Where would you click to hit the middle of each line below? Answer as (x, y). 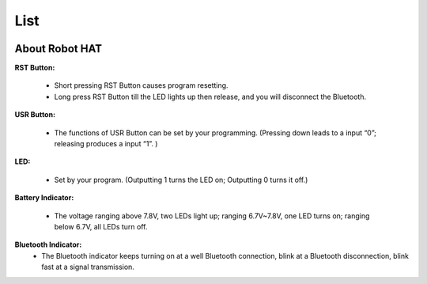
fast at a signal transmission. (88, 267)
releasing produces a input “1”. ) (106, 144)
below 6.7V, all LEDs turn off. (101, 226)
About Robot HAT (59, 49)
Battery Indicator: (44, 198)
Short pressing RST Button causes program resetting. (141, 85)
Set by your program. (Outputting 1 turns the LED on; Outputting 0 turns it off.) (181, 180)
